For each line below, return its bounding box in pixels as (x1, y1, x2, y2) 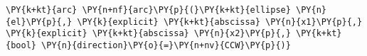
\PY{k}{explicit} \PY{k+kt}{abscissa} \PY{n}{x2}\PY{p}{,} (6, 28, 291, 39)
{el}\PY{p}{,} (6, 16, 73, 27)
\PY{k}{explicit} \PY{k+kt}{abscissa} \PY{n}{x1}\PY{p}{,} (77, 16, 363, 27)
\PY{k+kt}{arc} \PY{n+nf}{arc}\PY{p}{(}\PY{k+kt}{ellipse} (6, 5, 291, 15)
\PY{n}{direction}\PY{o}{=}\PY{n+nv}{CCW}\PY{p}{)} (41, 40, 291, 50)
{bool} (6, 40, 36, 50)
